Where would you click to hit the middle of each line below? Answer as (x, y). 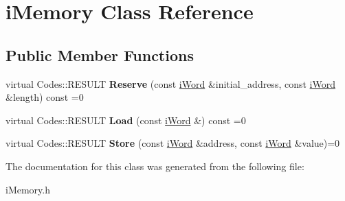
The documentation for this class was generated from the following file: (155, 166)
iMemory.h (28, 189)
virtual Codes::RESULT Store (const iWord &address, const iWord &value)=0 (173, 143)
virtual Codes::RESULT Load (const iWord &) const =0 (126, 120)
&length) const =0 (45, 97)
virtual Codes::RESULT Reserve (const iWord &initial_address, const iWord (170, 83)
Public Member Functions (100, 55)
